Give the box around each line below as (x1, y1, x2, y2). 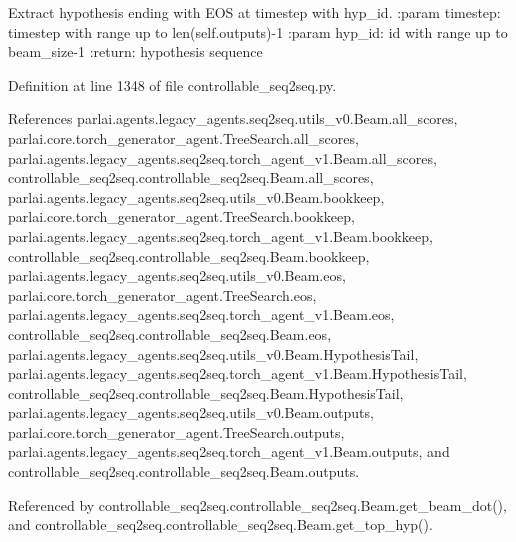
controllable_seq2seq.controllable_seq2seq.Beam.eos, (8, 323, 332, 344)
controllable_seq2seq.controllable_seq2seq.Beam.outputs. (8, 461, 360, 482)
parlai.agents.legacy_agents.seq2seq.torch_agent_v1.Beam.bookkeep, (8, 225, 433, 246)
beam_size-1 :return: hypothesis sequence (8, 41, 263, 62)
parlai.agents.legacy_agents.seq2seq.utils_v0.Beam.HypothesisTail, (8, 343, 419, 364)
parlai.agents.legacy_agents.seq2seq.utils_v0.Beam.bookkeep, (8, 186, 385, 207)
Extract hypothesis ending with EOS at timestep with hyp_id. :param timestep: (8, 2, 501, 22)
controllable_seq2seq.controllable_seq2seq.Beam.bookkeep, (8, 245, 370, 266)
